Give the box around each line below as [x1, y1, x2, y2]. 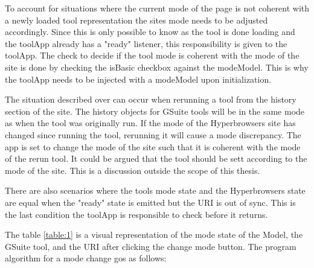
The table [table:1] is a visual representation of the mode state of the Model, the [5, 228, 303, 241]
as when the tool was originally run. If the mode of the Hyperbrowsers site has [5, 116, 296, 129]
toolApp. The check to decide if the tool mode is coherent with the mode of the [5, 49, 300, 62]
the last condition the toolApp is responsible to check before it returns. [5, 208, 268, 220]
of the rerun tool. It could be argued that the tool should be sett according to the [5, 152, 307, 165]
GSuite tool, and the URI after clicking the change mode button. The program [5, 240, 296, 252]
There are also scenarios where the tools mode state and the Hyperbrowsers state [5, 184, 306, 197]
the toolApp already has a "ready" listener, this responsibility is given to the [5, 37, 287, 49]
